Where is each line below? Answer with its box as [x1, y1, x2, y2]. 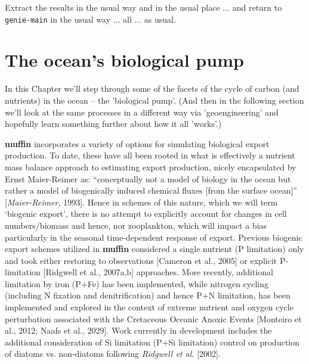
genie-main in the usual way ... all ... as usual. [5, 13, 176, 25]
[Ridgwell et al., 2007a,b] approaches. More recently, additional [43, 266, 273, 278]
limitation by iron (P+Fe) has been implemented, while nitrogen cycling [5, 277, 268, 290]
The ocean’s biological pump [5, 48, 244, 72]
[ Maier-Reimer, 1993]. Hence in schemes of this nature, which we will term [5, 195, 278, 208]
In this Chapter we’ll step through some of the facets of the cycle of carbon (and [5, 82, 299, 95]
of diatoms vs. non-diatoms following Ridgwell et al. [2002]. [5, 347, 221, 360]
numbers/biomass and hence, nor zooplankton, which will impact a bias [5, 219, 267, 231]
